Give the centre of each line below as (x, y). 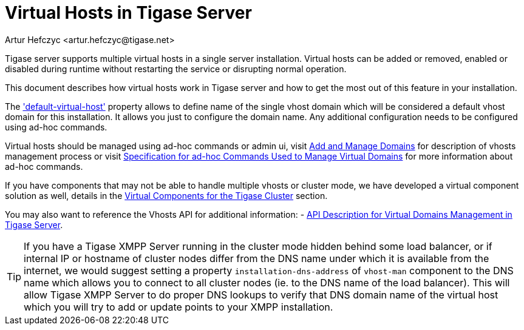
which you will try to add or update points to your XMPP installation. (179, 307)
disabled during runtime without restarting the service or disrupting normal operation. (176, 69)
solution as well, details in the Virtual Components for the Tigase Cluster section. (166, 195)
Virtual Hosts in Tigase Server (128, 13)
